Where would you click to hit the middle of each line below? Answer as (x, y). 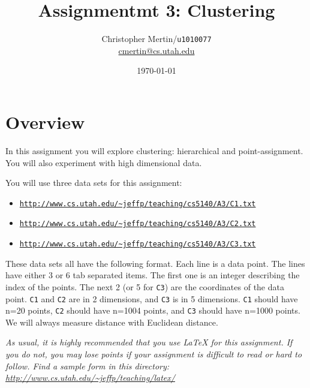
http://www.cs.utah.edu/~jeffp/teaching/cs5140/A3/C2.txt (138, 224)
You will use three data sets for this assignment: (94, 183)
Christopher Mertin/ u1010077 (156, 39)
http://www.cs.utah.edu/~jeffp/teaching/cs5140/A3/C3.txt (138, 244)
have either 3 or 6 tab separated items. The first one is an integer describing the (153, 275)
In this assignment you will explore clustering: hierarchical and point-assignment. (154, 150)
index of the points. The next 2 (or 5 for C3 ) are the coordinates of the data (145, 286)
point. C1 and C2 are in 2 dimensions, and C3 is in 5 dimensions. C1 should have (152, 298)
